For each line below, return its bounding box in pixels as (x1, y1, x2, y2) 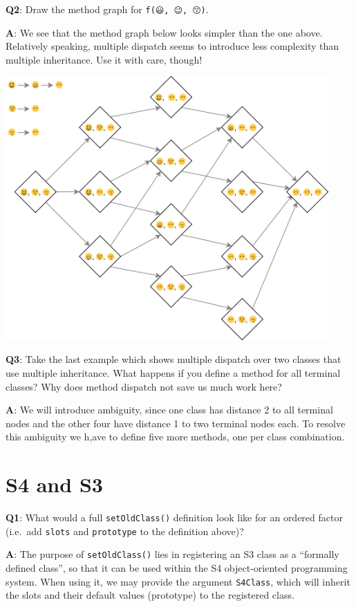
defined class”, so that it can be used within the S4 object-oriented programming (6, 561, 348, 575)
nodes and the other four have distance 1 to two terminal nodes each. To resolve (6, 415, 346, 430)
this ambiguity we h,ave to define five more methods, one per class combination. (6, 429, 345, 444)
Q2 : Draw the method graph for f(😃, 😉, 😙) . (6, 2, 209, 16)
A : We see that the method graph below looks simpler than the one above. (6, 25, 323, 39)
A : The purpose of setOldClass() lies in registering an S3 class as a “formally (6, 547, 339, 561)
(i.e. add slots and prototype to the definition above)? (6, 523, 244, 538)
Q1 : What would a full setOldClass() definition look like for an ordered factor (6, 510, 343, 525)
